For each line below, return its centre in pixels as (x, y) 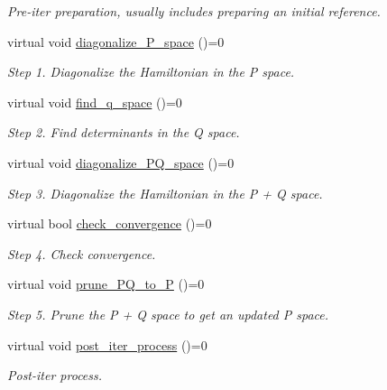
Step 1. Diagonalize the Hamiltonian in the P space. (151, 72)
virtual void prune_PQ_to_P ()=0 (106, 284)
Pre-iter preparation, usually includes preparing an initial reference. (194, 11)
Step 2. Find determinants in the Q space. (124, 132)
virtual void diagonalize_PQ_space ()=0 (121, 162)
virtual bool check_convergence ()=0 (110, 223)
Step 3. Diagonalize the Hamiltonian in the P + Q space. (165, 193)
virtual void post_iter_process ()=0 (107, 344)
